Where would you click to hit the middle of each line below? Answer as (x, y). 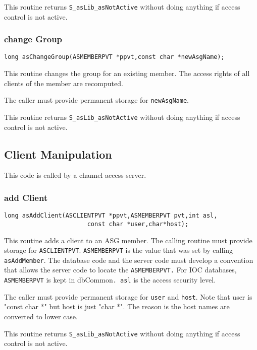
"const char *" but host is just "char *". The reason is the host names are (117, 306)
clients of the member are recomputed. (64, 83)
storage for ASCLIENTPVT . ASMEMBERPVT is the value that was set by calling (119, 250)
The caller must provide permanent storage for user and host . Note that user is (128, 296)
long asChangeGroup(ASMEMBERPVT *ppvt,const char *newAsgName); (114, 57)
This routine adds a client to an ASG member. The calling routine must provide (128, 240)
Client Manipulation (58, 154)
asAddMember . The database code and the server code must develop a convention (129, 260)
